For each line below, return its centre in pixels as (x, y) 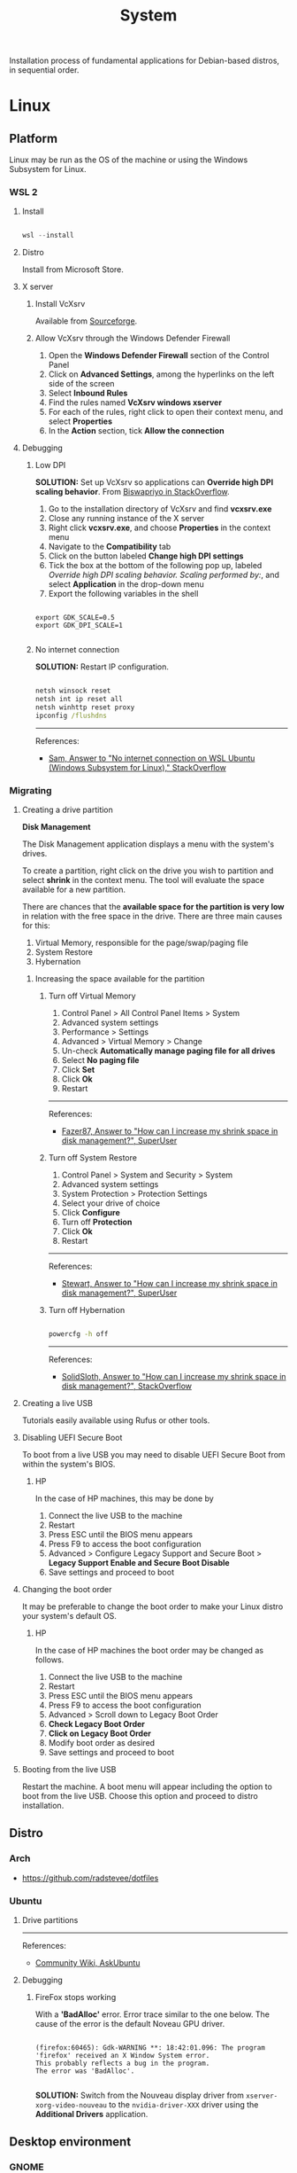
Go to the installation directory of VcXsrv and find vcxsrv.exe (160, 509)
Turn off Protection (97, 1222)
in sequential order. (44, 70)
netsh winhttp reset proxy (85, 707)
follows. (49, 1660)
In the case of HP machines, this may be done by (124, 1498)
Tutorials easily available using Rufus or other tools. (116, 1420)
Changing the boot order (67, 1590)
